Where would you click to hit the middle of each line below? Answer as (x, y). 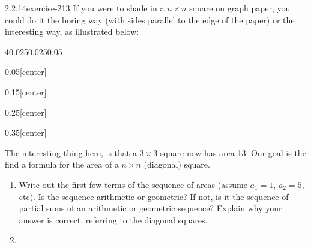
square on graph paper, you (240, 8)
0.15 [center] (26, 92)
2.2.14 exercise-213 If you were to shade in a (85, 8)
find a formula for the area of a (62, 164)
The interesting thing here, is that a (71, 152)
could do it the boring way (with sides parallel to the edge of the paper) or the (150, 20)
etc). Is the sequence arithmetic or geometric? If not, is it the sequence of (154, 196)
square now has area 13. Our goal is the (233, 152)
